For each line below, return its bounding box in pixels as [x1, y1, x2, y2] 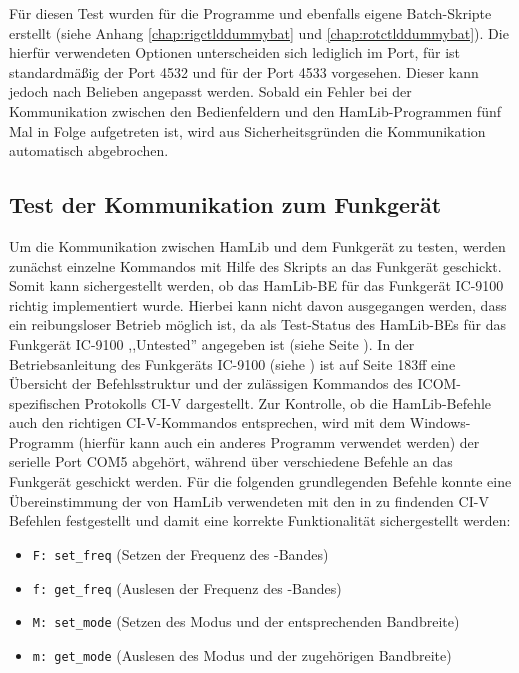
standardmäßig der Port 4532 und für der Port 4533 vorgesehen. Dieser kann [9, 61, 479, 82]
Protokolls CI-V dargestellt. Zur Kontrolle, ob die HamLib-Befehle [84, 392, 492, 413]
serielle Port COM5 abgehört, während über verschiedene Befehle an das [9, 451, 453, 472]
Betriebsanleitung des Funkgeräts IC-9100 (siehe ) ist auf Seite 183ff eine [9, 353, 456, 374]
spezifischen [9, 392, 80, 413]
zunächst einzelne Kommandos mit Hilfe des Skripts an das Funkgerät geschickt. [9, 255, 502, 276]
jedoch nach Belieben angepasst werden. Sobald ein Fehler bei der [9, 81, 412, 102]
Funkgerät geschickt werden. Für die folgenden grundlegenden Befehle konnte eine [9, 471, 512, 492]
